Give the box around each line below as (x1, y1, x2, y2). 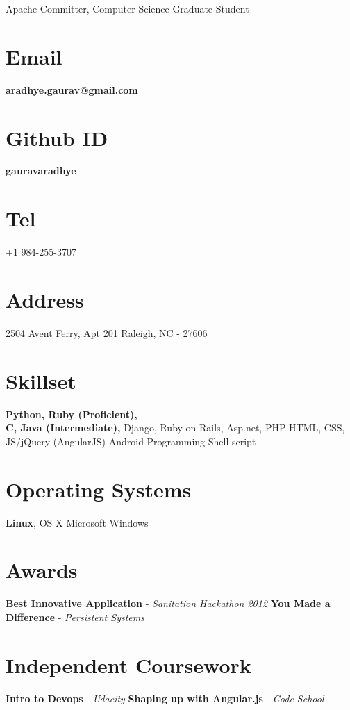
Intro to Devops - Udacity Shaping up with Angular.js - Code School (6, 691, 324, 705)
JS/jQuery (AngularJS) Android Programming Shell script (6, 434, 256, 448)
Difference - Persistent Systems (6, 609, 144, 624)
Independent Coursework (6, 650, 251, 679)
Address (6, 285, 84, 313)
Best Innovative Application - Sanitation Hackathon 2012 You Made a (6, 596, 331, 611)
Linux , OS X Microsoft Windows (6, 515, 149, 529)
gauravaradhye (6, 163, 76, 178)
